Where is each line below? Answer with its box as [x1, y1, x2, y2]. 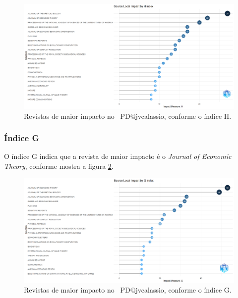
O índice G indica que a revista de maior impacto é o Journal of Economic [4, 151, 232, 161]
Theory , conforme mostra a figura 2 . [4, 161, 114, 171]
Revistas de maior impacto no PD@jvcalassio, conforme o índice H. [24, 110, 232, 121]
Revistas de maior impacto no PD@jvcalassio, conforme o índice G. [24, 285, 232, 295]
